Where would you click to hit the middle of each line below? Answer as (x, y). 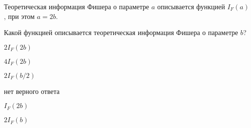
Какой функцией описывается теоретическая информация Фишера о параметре (121, 32)
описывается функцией (191, 6)
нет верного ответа (32, 91)
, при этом (19, 16)
